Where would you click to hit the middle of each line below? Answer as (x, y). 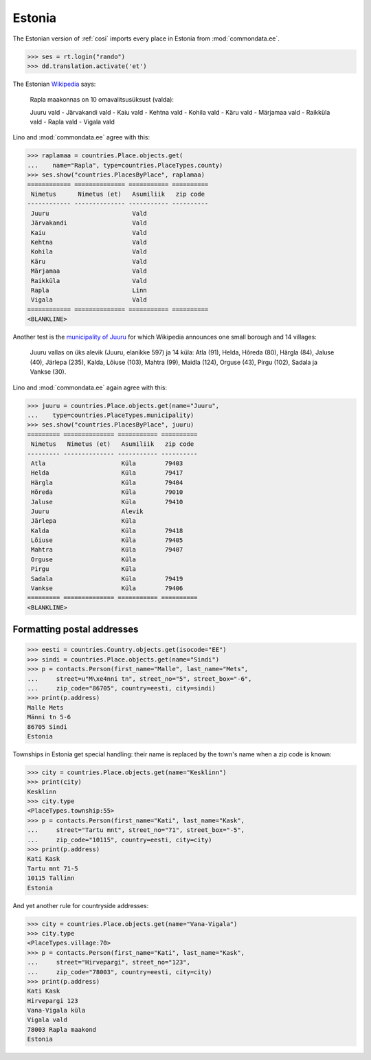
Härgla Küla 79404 (107, 482)
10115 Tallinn (51, 878)
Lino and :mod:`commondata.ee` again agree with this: (90, 387)
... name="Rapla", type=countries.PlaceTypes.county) (125, 165)
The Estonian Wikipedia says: (54, 84)
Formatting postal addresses (76, 630)
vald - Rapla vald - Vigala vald (72, 122)
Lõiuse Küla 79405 (107, 540)
